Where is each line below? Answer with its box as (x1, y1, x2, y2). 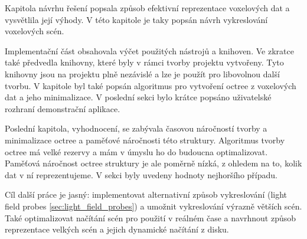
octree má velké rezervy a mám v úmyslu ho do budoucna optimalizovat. (5, 145, 268, 158)
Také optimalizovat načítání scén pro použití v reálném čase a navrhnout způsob (5, 211, 296, 224)
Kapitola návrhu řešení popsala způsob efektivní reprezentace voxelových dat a (5, 2, 290, 14)
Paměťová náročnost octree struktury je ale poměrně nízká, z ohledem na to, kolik (5, 157, 302, 169)
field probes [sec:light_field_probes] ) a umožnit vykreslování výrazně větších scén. (5, 199, 302, 212)
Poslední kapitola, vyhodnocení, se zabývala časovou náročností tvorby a (5, 122, 267, 135)
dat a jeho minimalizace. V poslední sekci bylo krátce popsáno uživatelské (5, 91, 272, 103)
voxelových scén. (5, 25, 64, 37)
